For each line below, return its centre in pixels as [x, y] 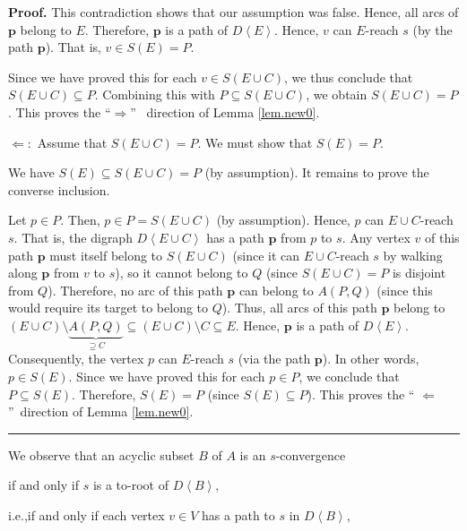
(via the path [274, 359]
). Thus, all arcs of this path [299, 308]
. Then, [80, 220]
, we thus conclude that [349, 77]
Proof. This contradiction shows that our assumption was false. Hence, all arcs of [233, 12]
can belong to [276, 290]
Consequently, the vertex [76, 359]
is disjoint [419, 273]
